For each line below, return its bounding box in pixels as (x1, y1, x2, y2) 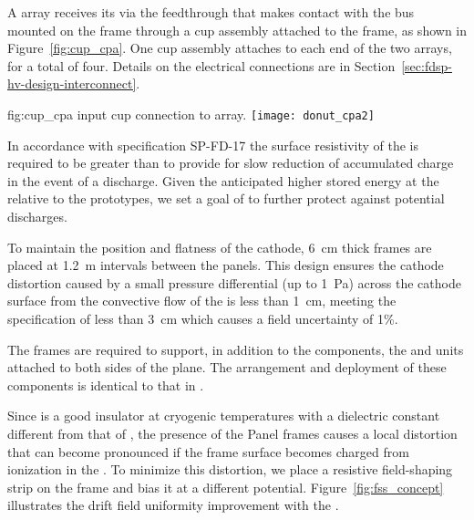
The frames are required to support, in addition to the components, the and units (7, 339, 464, 359)
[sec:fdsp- (401, 56, 452, 75)
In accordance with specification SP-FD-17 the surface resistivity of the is (7, 135, 419, 154)
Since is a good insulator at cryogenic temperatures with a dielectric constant (7, 406, 440, 425)
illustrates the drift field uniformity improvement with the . (7, 495, 339, 515)
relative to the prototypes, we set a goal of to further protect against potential (7, 189, 445, 208)
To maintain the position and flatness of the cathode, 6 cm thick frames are (7, 237, 432, 256)
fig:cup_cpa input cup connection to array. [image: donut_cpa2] (7, 104, 375, 123)
